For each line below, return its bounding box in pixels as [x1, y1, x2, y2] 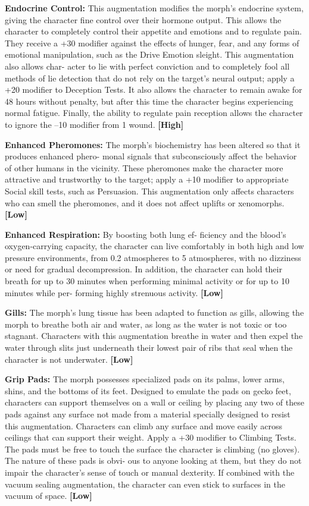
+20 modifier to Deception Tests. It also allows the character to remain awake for [5, 83, 302, 96]
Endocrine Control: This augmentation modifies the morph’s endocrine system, [5, 2, 304, 14]
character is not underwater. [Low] [5, 353, 133, 365]
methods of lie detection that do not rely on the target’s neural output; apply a [5, 71, 295, 84]
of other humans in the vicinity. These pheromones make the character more [5, 161, 283, 174]
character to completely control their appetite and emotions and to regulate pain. [5, 25, 302, 37]
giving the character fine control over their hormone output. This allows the [5, 13, 282, 26]
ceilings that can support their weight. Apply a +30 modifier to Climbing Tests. [5, 431, 296, 444]
